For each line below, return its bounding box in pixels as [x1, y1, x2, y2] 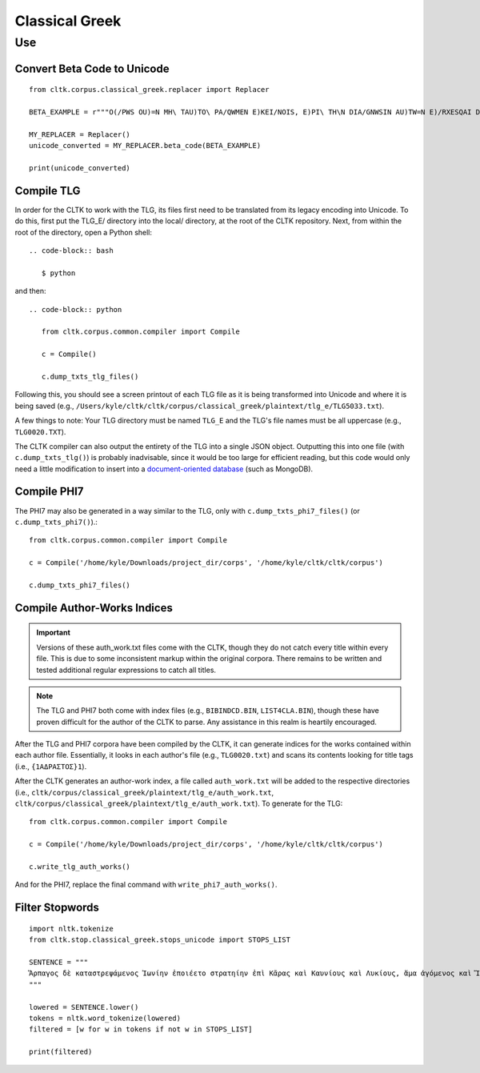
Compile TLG [14, 184, 81, 198]
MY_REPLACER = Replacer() [29, 130, 131, 139]
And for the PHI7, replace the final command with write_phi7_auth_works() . [14, 880, 278, 890]
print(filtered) [29, 1047, 93, 1056]
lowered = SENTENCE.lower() [29, 1003, 139, 1011]
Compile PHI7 [14, 485, 84, 498]
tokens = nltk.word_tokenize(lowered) [29, 1013, 182, 1023]
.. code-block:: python [29, 305, 122, 314]
